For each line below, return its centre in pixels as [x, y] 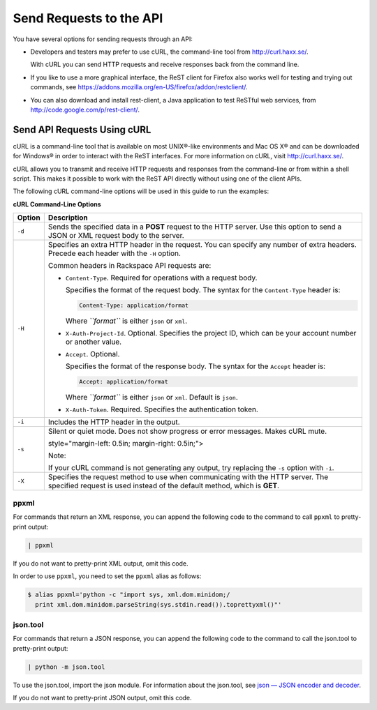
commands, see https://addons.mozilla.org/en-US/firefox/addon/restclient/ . [139, 87]
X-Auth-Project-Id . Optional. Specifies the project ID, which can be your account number [211, 333]
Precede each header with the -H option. [114, 253]
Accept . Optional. [93, 354]
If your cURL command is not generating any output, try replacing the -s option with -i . [191, 467]
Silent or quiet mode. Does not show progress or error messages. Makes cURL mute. [187, 431]
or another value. [94, 342]
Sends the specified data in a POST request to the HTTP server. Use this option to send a [195, 227]
